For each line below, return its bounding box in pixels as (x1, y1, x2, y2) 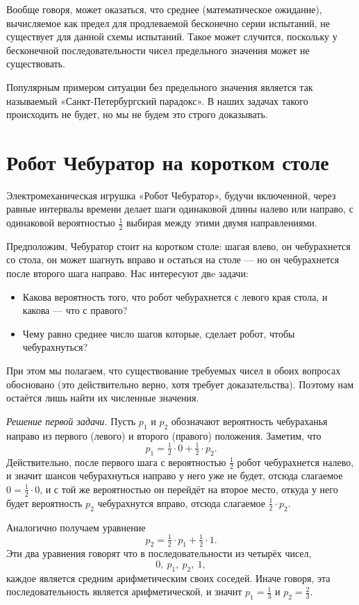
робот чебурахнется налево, (237, 454, 354, 469)
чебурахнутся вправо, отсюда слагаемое (97, 495, 265, 510)
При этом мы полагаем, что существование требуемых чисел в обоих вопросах (6, 363, 341, 378)
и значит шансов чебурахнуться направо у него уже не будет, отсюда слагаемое (6, 468, 343, 483)
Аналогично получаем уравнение (6, 520, 146, 534)
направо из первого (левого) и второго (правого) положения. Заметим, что (6, 428, 322, 442)
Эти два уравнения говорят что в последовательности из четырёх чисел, (6, 546, 312, 561)
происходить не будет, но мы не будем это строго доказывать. (6, 107, 268, 122)
